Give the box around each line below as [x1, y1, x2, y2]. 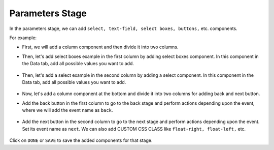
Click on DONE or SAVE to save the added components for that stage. [9, 137, 153, 143]
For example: [9, 35, 37, 41]
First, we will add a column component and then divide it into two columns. [22, 44, 179, 50]
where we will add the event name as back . [22, 107, 113, 113]
